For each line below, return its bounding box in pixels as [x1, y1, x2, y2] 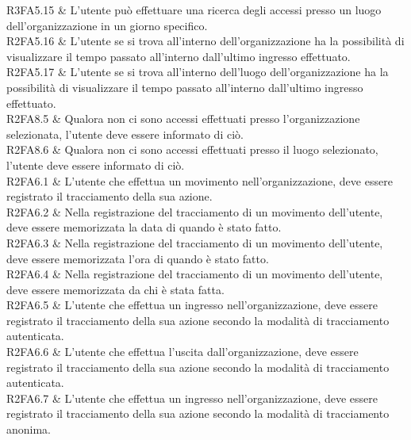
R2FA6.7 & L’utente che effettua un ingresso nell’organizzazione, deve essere [6, 389, 378, 406]
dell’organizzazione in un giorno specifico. [6, 17, 208, 33]
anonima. [6, 421, 52, 438]
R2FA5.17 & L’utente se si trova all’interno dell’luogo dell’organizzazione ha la [6, 63, 389, 80]
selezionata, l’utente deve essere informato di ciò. [6, 125, 244, 142]
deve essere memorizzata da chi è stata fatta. [6, 281, 225, 297]
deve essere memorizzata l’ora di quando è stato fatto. [6, 250, 269, 266]
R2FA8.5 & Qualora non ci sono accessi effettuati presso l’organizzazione [6, 110, 360, 127]
